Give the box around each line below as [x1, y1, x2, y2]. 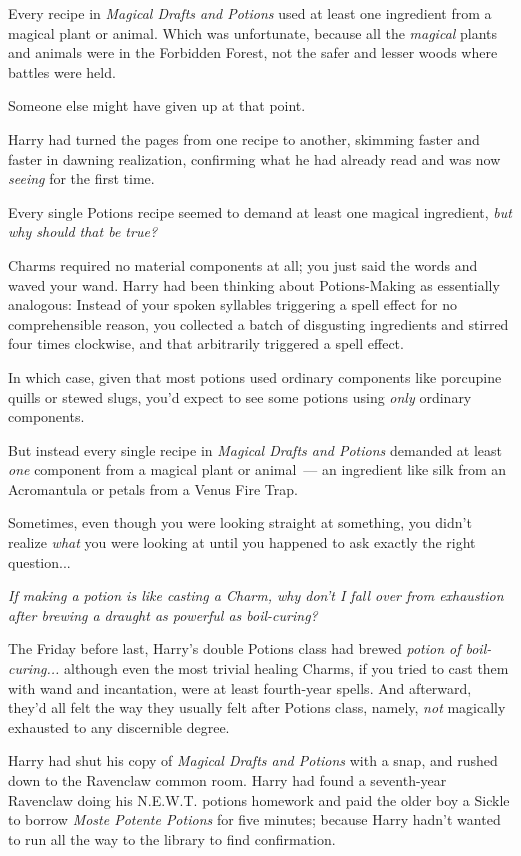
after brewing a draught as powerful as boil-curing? [8, 604, 318, 625]
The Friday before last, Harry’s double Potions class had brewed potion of [8, 638, 461, 659]
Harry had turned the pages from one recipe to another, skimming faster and [8, 128, 480, 149]
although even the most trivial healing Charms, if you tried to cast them [64, 658, 509, 679]
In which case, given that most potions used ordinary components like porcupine [8, 366, 502, 387]
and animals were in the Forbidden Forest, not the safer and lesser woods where [8, 42, 498, 63]
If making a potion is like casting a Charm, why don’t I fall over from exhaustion [8, 585, 504, 606]
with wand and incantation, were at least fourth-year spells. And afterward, [8, 677, 472, 698]
